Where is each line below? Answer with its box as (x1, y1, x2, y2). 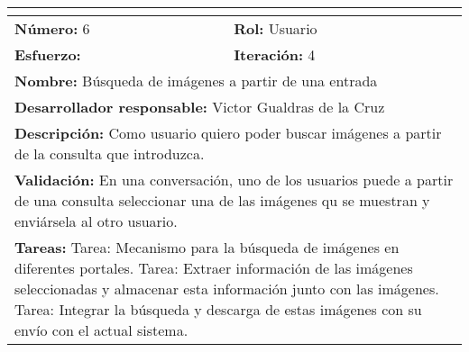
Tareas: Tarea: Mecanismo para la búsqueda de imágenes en (14, 237, 400, 257)
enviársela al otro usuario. (14, 211, 178, 231)
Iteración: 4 (234, 44, 316, 65)
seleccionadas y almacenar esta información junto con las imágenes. (14, 278, 439, 299)
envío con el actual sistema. (14, 320, 189, 340)
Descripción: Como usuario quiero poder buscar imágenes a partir (14, 122, 442, 143)
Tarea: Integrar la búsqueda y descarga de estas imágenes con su (14, 299, 422, 320)
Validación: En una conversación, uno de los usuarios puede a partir (14, 169, 454, 190)
